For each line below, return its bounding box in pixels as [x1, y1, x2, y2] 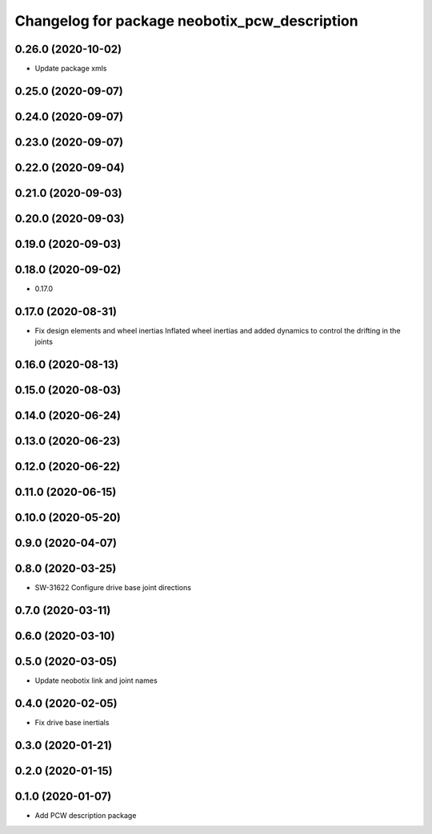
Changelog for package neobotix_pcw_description [14, 12, 359, 30]
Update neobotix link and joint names [34, 676, 158, 685]
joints [34, 337, 54, 347]
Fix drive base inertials [34, 718, 110, 728]
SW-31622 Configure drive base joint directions [34, 583, 192, 593]
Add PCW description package [34, 811, 137, 820]
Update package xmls [34, 64, 107, 74]
